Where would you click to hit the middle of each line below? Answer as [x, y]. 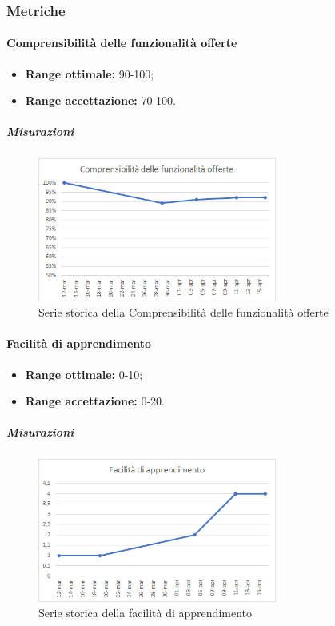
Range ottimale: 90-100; [90, 73]
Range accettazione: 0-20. [95, 401]
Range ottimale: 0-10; [84, 374]
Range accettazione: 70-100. [100, 100]
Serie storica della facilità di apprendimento [145, 613]
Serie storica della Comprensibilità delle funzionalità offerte [183, 312]
